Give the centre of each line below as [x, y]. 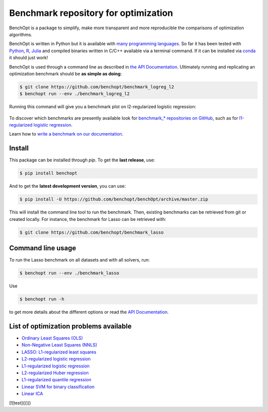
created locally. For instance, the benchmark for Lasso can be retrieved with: [88, 219]
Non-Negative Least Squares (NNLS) [59, 345]
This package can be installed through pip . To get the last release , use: [82, 160]
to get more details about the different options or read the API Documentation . [89, 312]
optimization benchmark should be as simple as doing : [66, 73]
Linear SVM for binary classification [58, 387]
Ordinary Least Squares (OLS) [52, 338]
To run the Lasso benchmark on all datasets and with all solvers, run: [79, 260]
